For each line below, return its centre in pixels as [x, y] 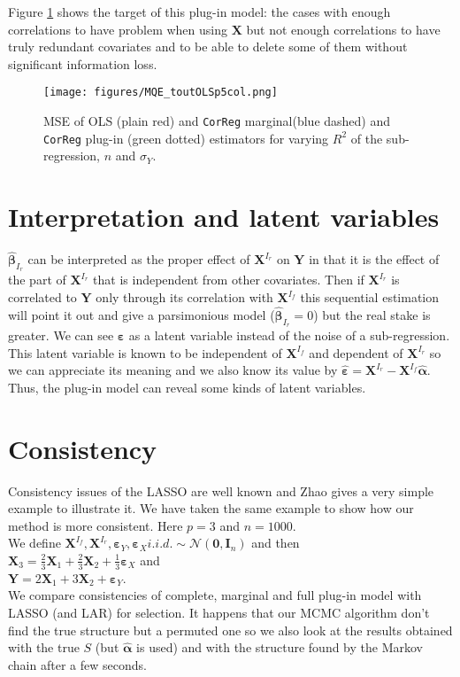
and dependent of [356, 352]
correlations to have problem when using [118, 29]
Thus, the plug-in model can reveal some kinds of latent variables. [187, 387]
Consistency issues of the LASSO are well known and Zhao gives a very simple [221, 490]
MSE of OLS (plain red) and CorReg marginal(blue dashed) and [217, 121]
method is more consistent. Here [96, 525]
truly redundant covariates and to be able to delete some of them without [208, 47]
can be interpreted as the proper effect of [139, 259]
